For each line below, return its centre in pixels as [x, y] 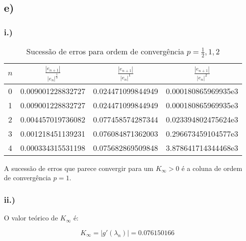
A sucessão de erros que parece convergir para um [79, 168]
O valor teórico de [31, 218]
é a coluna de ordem [212, 168]
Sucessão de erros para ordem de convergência [105, 51]
